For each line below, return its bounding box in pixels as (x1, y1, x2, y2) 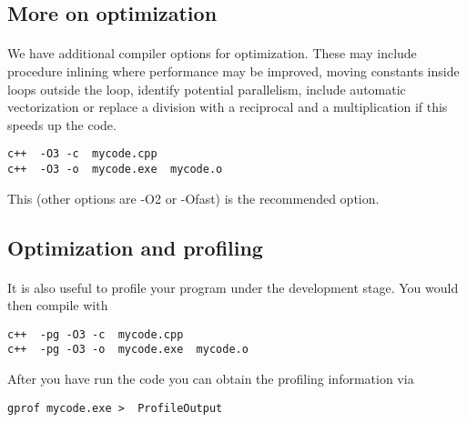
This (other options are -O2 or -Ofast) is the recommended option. (7, 188, 380, 207)
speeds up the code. (7, 115, 117, 134)
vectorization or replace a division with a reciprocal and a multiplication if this (7, 97, 448, 116)
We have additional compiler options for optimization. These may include (7, 44, 417, 63)
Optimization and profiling (7, 233, 263, 261)
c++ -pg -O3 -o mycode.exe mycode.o (7, 343, 249, 357)
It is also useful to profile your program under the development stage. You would (7, 277, 459, 296)
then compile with (7, 296, 108, 315)
